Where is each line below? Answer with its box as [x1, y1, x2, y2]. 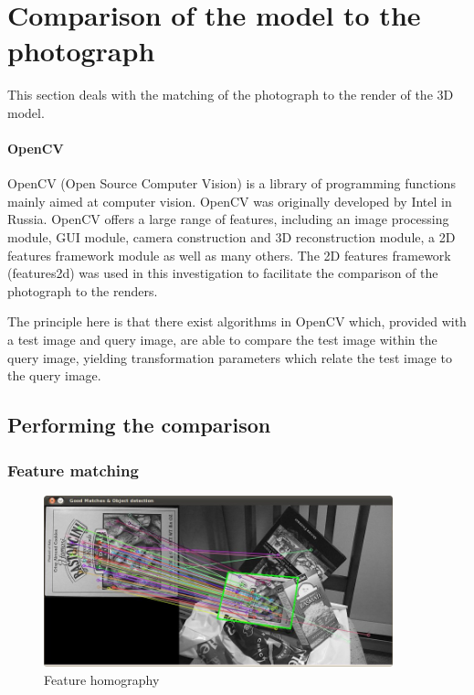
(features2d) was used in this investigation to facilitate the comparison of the [7, 263, 438, 283]
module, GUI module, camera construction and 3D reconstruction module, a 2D [7, 228, 456, 247]
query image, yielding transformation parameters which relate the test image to [7, 347, 452, 367]
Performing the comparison [7, 411, 271, 439]
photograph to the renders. [7, 281, 158, 300]
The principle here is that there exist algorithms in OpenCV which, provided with [7, 312, 467, 331]
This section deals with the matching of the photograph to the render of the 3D [7, 85, 454, 104]
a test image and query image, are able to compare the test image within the [7, 330, 437, 349]
